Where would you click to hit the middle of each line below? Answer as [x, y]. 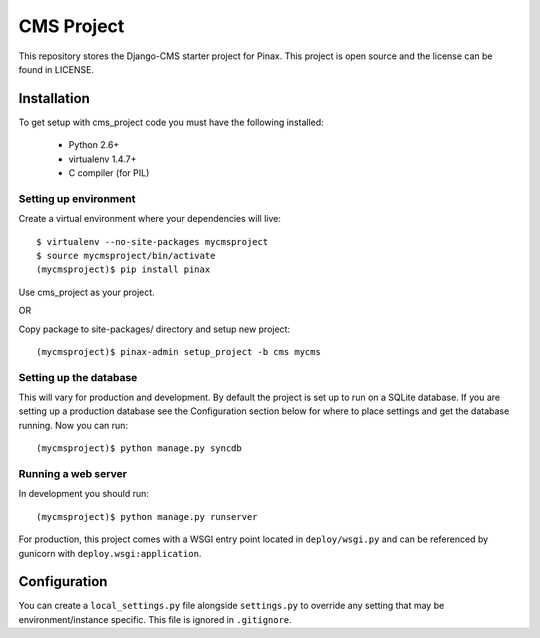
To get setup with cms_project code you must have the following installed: [171, 122]
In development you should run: [84, 494]
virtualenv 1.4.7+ [102, 159]
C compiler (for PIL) [109, 173]
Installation [54, 98]
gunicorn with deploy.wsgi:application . [110, 553]
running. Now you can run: [73, 425]
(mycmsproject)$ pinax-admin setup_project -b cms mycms [179, 351]
